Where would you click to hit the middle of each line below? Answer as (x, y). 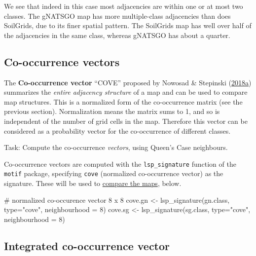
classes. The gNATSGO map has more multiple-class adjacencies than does (117, 16)
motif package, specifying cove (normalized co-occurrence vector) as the (114, 173)
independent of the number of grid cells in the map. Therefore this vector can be (126, 121)
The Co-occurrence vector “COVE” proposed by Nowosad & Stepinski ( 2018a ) (128, 82)
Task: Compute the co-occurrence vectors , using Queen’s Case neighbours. (116, 147)
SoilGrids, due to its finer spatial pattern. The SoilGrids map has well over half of (128, 25)
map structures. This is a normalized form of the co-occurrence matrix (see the (123, 101)
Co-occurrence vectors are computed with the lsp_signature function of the (120, 164)
